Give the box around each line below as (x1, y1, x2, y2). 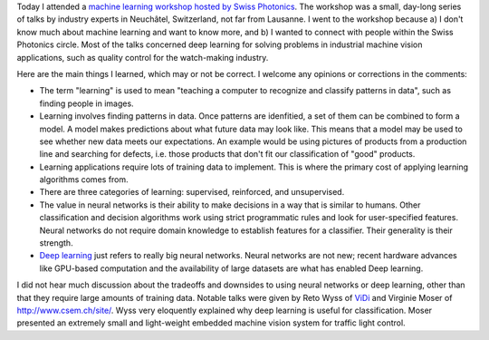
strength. (39, 238, 73, 248)
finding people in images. (39, 98, 135, 109)
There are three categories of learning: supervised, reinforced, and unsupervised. (39, 187, 345, 198)
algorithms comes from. (39, 174, 129, 185)
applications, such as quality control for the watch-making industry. (16, 52, 269, 63)
